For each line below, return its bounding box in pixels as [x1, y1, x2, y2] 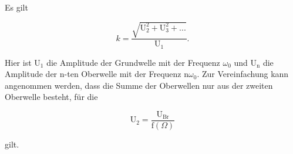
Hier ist [5, 56, 32, 68]
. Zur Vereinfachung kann [197, 68, 289, 80]
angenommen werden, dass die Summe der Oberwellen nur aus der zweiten [5, 79, 273, 91]
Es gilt [5, 1, 28, 13]
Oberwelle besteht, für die [5, 91, 98, 103]
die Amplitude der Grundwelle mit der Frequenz [46, 56, 220, 68]
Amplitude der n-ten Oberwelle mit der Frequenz [5, 68, 181, 80]
